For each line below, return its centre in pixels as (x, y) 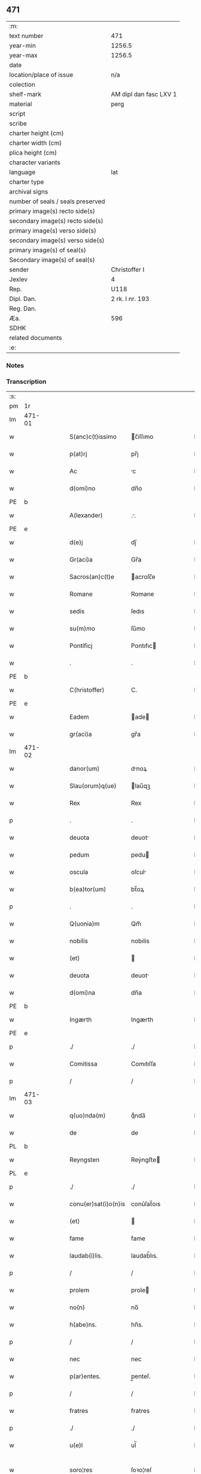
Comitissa (83, 1064)
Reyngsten (85, 1160)
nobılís (140, 941)
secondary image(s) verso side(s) (57, 240)
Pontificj (81, 646)
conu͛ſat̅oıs (146, 1204)
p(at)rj (78, 454)
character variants (35, 162)
